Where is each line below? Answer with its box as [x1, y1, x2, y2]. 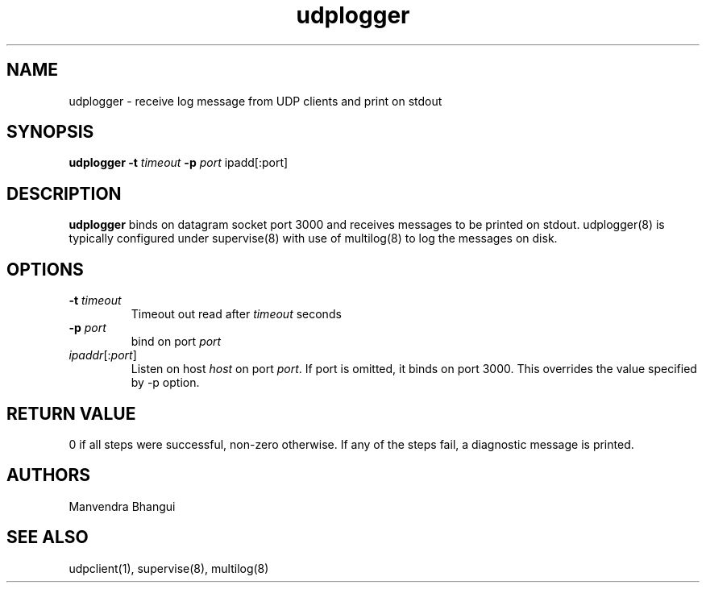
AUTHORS [6, 465, 91, 486]
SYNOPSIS [6, 122, 94, 143]
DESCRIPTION [6, 183, 122, 204]
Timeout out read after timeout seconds [131, 307, 342, 321]
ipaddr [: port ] [69, 348, 137, 363]
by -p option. [131, 375, 200, 390]
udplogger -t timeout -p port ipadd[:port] [69, 156, 289, 170]
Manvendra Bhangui [69, 499, 176, 513]
